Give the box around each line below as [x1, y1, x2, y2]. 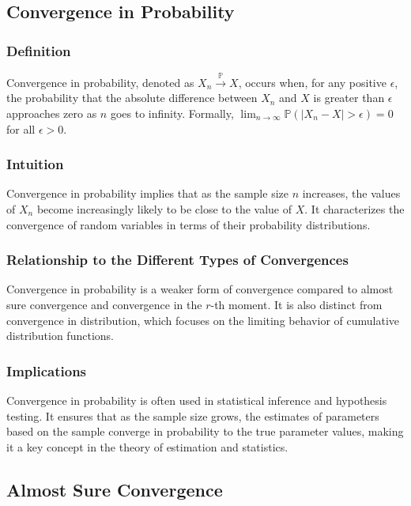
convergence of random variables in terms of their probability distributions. [6, 216, 371, 232]
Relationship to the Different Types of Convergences [6, 250, 349, 270]
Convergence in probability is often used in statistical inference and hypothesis [6, 391, 387, 408]
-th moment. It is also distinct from [210, 296, 383, 312]
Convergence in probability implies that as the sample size [6, 185, 288, 202]
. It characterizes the [304, 200, 405, 217]
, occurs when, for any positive [238, 74, 386, 90]
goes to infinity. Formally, [110, 104, 234, 121]
